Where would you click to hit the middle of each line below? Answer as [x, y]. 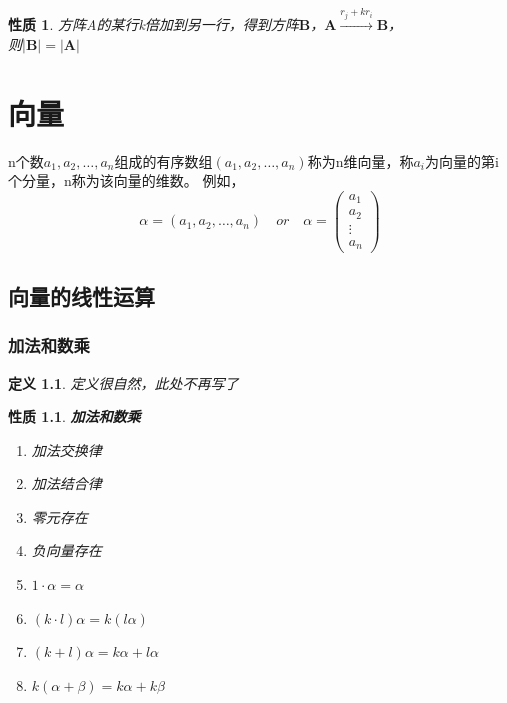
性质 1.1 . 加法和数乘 [74, 416]
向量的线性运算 [81, 295]
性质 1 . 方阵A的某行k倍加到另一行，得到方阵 [153, 24]
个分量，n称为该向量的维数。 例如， [126, 180]
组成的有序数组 [163, 160]
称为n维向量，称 [360, 160]
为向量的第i [462, 160]
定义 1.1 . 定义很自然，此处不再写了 [123, 382]
